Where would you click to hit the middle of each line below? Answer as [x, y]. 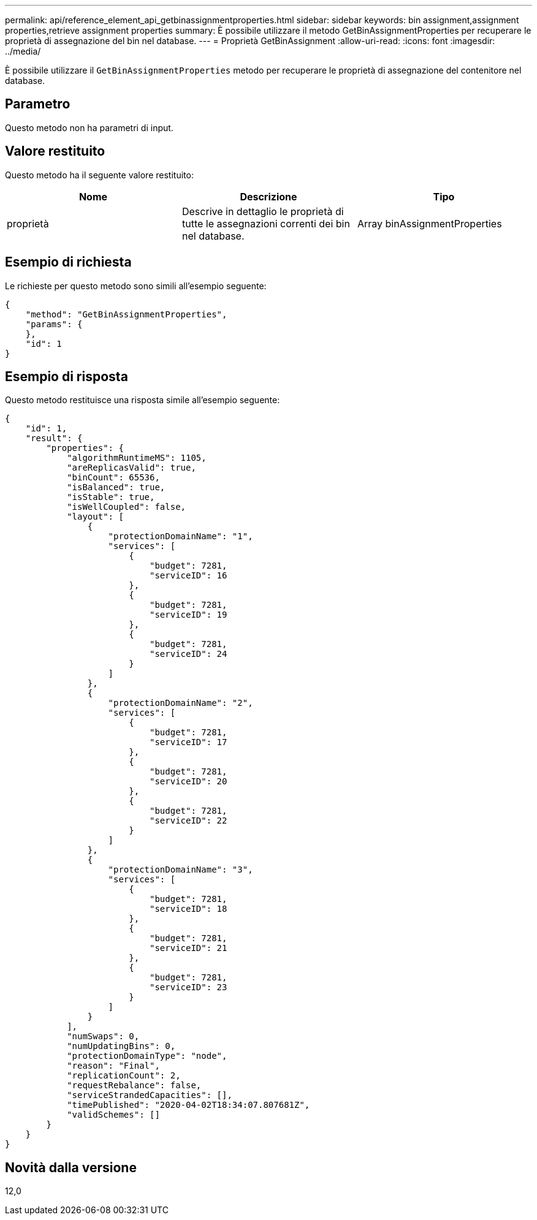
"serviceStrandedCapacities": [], [150, 1095]
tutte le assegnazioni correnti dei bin [266, 223]
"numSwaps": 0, [103, 1036]
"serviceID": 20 [189, 782]
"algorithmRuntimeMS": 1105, [137, 458]
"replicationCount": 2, [124, 1076]
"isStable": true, [111, 497]
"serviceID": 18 [189, 909]
